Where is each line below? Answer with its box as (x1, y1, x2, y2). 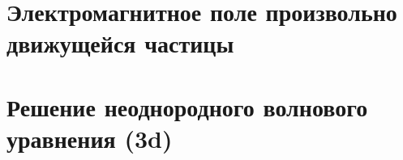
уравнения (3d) (6, 121, 173, 154)
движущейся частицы (6, 27, 234, 60)
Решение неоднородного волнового (6, 90, 368, 123)
